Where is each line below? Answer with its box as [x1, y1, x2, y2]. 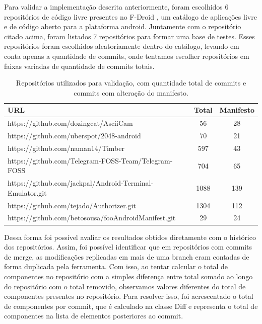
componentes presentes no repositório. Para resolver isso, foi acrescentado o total [4, 291, 253, 301]
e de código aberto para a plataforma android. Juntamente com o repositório [4, 21, 241, 32]
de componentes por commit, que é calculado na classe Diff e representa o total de [4, 300, 258, 311]
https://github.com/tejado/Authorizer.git [8, 200, 136, 210]
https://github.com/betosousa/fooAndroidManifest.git [8, 212, 176, 223]
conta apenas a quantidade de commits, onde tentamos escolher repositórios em [4, 50, 249, 61]
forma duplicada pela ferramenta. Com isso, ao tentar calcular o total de [4, 261, 228, 272]
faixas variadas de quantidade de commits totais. [4, 60, 155, 71]
